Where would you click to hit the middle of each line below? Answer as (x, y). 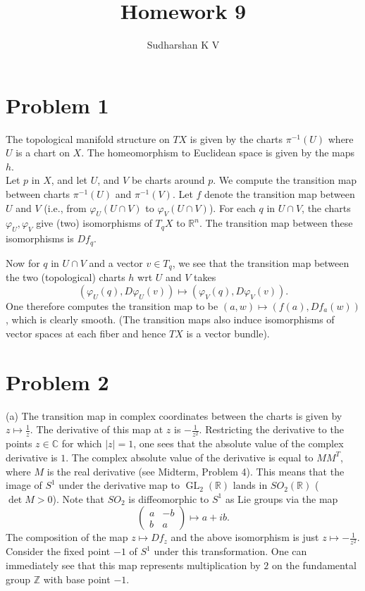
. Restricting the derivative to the (271, 429)
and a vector (116, 262)
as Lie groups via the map (282, 498)
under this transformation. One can (230, 551)
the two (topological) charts (66, 277)
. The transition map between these (276, 223)
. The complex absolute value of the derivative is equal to (190, 457)
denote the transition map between (280, 194)
